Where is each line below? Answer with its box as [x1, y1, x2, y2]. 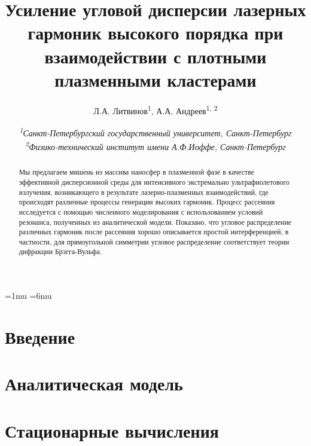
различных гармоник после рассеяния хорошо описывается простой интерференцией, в [19, 227, 289, 237]
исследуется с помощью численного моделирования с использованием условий [19, 206, 263, 216]
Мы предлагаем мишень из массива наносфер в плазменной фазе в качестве [19, 167, 255, 177]
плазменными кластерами [54, 67, 257, 91]
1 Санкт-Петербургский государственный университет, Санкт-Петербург [19, 124, 292, 139]
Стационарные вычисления [5, 418, 219, 442]
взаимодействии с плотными [44, 44, 267, 68]
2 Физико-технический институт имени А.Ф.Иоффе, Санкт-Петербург [25, 139, 286, 152]
